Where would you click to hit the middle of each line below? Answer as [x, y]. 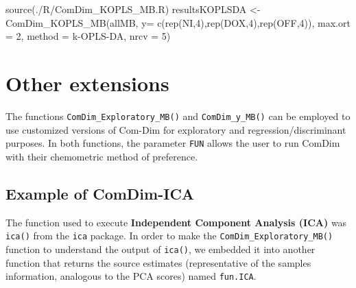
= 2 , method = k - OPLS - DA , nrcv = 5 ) [88, 36]
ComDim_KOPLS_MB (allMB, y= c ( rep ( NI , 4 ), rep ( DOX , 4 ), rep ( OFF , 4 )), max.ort [178, 22]
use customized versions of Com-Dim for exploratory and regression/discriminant [176, 129]
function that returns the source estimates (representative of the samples [158, 262]
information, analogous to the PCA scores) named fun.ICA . [131, 276]
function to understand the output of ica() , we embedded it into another [161, 249]
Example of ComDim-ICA [100, 193]
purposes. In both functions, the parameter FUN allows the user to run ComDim [173, 143]
